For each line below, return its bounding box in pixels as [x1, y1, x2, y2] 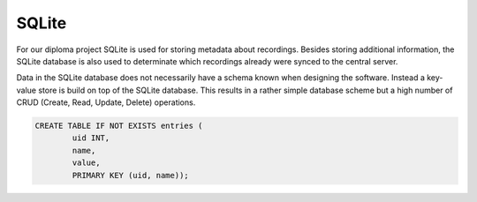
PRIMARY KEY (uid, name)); [72, 170, 189, 180]
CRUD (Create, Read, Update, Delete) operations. [16, 97, 196, 108]
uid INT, [72, 133, 110, 143]
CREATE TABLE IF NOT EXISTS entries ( [34, 121, 203, 131]
